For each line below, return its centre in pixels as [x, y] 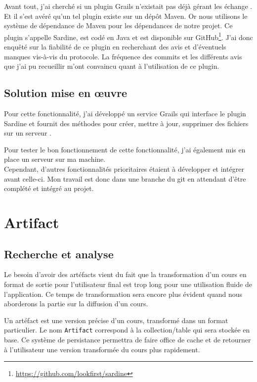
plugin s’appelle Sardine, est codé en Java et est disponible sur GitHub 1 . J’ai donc [128, 36]
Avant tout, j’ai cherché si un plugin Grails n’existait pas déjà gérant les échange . [128, 6]
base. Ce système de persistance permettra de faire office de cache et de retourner [128, 339]
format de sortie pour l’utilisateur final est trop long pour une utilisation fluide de [128, 284]
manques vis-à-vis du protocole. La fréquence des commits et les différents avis [123, 56]
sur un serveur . [28, 133]
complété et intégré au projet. [49, 188]
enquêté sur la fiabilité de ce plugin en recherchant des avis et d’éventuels [115, 47]
